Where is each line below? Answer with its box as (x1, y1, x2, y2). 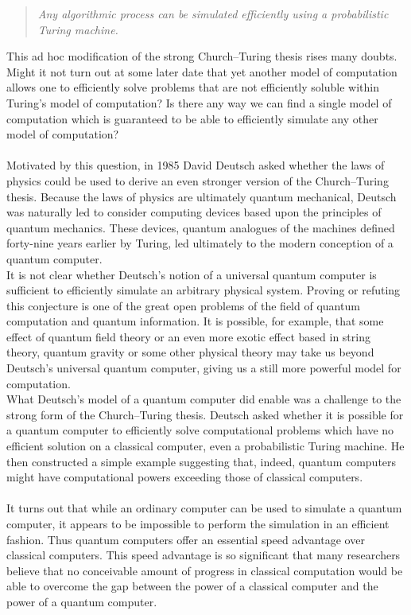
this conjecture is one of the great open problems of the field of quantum (6, 297, 360, 313)
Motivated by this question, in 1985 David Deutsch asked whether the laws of (6, 157, 385, 173)
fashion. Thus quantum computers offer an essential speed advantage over (6, 531, 365, 547)
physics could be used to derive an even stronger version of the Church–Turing (6, 172, 389, 189)
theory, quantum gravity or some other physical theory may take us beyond (6, 344, 374, 360)
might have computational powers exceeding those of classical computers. (6, 469, 363, 485)
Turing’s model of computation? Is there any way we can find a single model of (6, 94, 392, 111)
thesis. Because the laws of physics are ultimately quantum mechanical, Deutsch (6, 188, 397, 204)
